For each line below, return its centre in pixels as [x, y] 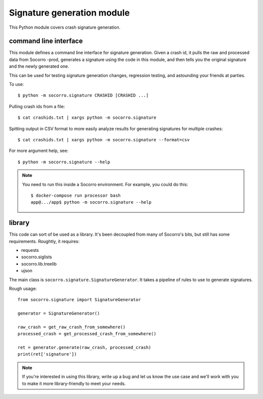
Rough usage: [23, 288]
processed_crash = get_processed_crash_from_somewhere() [87, 334]
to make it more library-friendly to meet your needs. [74, 383]
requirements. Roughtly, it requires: [44, 241]
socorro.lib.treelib [39, 264]
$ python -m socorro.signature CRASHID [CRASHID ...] [83, 95]
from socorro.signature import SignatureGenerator [79, 300]
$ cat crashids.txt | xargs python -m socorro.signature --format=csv [104, 140]
